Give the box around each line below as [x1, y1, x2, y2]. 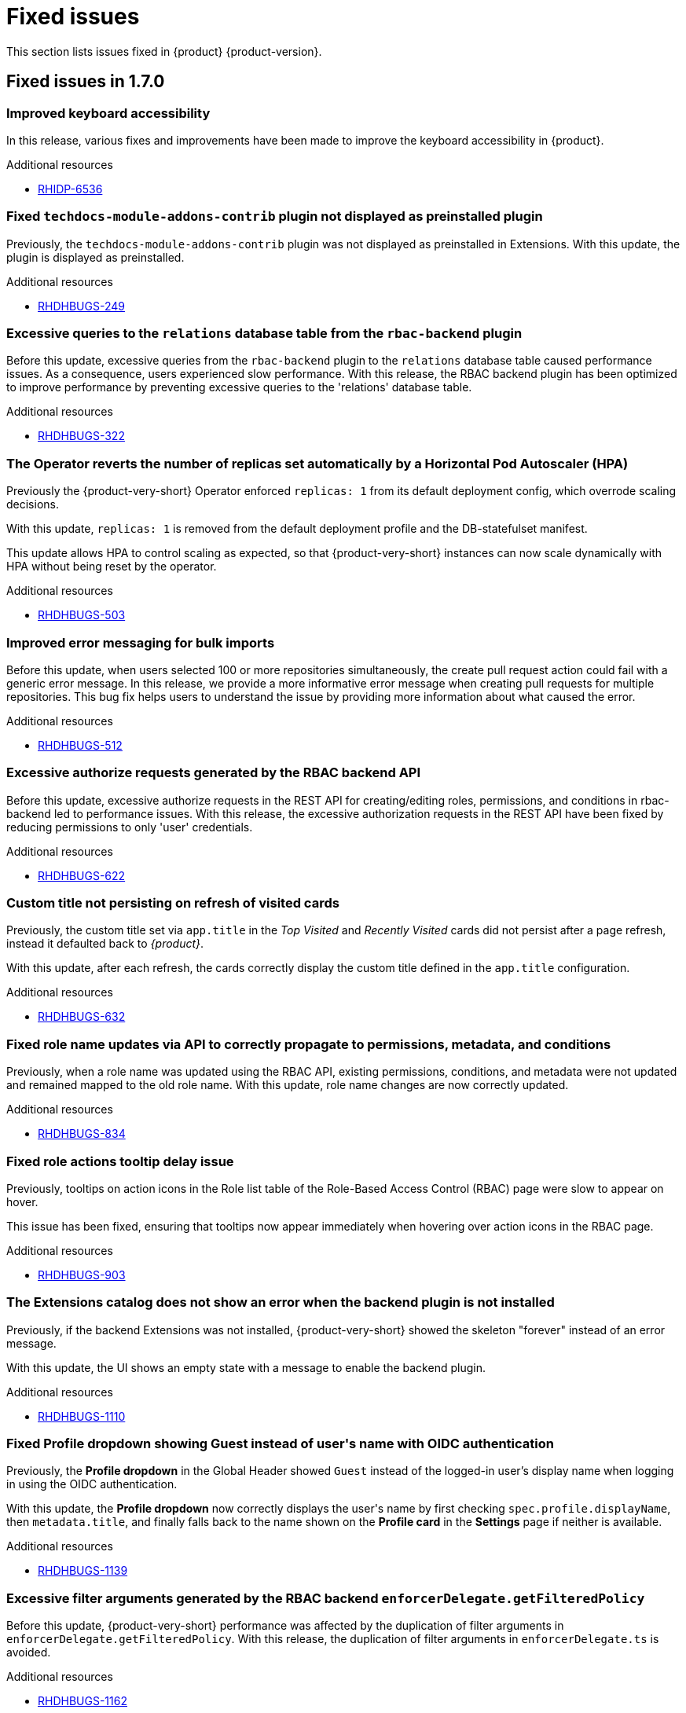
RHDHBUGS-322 [38, 429, 125, 443]
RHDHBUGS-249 [38, 299, 125, 313]
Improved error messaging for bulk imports [6, 634, 275, 651]
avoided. [6, 1645, 51, 1660]
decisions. [6, 497, 59, 512]
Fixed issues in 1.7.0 [6, 72, 165, 92]
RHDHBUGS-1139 [38, 1564, 128, 1578]
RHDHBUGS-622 [38, 868, 126, 882]
